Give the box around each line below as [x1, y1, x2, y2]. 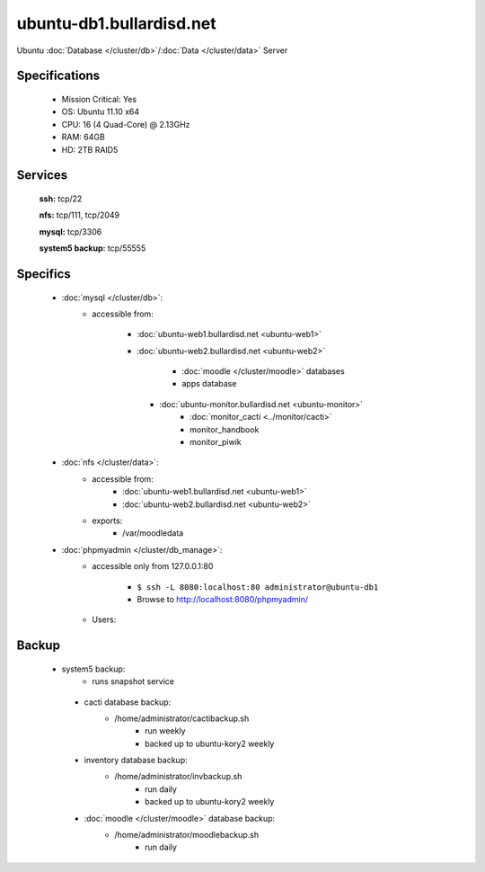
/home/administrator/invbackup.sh [114, 771, 242, 782]
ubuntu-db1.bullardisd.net [16, 13, 217, 33]
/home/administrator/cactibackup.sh [114, 713, 250, 724]
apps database [181, 378, 237, 389]
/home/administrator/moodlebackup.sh [114, 830, 260, 841]
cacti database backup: [84, 697, 172, 707]
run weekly [145, 725, 186, 736]
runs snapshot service [92, 676, 175, 687]
